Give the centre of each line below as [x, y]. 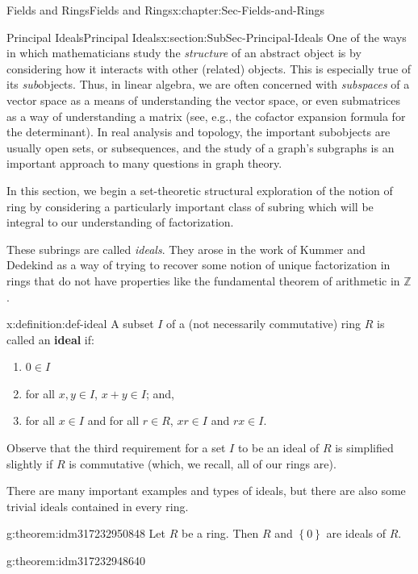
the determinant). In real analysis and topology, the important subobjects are [199, 132]
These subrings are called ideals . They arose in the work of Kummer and [186, 249]
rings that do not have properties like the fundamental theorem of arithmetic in [203, 280]
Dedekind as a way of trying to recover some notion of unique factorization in [199, 265]
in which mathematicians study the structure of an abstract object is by [184, 53]
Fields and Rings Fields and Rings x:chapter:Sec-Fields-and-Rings [166, 10]
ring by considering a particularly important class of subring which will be [190, 206]
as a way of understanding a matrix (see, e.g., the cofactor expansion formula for [206, 116]
